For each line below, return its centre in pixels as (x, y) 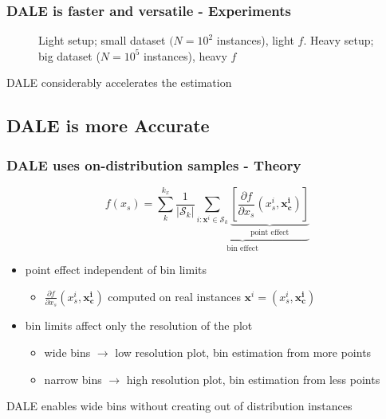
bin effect (242, 248)
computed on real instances (174, 296)
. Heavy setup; (339, 40)
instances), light (255, 40)
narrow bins (73, 379)
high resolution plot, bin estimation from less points (253, 379)
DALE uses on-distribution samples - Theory (154, 164)
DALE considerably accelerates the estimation (119, 82)
